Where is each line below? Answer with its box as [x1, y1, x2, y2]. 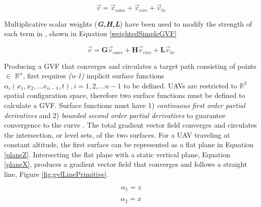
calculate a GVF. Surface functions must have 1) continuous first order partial [4, 99, 245, 110]
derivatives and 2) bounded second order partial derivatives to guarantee [4, 110, 225, 120]
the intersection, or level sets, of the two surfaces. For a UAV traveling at [4, 129, 230, 140]
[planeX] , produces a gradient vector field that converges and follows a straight [4, 159, 247, 169]
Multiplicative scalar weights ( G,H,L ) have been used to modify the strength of [4, 18, 252, 29]
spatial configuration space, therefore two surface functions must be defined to [4, 90, 245, 100]
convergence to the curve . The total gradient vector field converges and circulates [4, 120, 257, 130]
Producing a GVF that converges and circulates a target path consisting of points [4, 60, 256, 71]
